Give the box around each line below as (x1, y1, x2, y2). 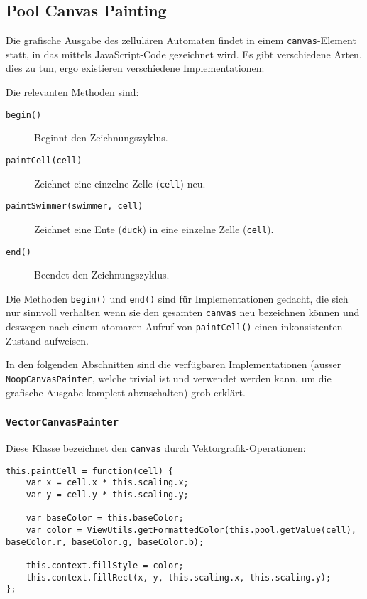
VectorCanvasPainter (6, 416, 119, 428)
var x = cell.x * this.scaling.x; (26, 477, 189, 488)
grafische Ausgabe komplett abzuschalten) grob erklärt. (6, 384, 246, 399)
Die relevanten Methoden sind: (6, 85, 139, 99)
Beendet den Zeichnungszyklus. (34, 267, 170, 282)
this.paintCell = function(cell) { (6, 465, 174, 476)
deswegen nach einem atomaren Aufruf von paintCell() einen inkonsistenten (6, 319, 343, 334)
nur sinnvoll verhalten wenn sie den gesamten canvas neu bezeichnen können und (6, 305, 360, 320)
